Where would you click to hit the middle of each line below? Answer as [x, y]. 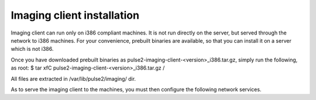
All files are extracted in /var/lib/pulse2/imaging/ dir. [73, 78]
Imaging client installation [75, 15]
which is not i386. [32, 49]
